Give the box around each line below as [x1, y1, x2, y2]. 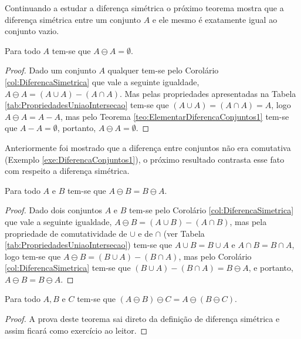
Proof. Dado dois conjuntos [5, 204, 102, 216]
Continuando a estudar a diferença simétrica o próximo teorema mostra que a [5, 2, 284, 14]
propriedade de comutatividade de [5, 227, 127, 239]
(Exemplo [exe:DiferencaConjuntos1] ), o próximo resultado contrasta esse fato [5, 153, 285, 165]
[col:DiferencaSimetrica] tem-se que [5, 261, 131, 274]
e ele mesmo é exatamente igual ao [152, 13, 278, 25]
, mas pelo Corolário [178, 250, 252, 262]
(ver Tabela [163, 227, 205, 239]
